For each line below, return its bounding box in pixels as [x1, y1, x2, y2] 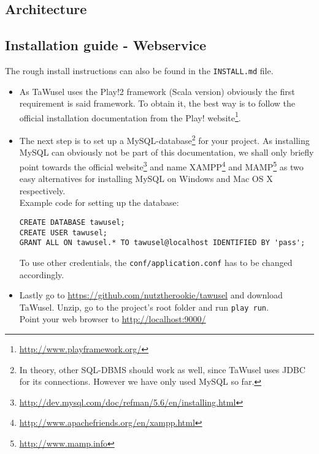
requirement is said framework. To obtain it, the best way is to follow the [19, 97, 296, 110]
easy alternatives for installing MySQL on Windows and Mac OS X [19, 172, 273, 185]
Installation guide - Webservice [5, 36, 207, 55]
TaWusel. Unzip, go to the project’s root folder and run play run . [19, 300, 269, 313]
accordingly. [19, 268, 64, 281]
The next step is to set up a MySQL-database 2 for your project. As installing [19, 132, 310, 146]
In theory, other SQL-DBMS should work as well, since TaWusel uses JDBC [19, 363, 306, 376]
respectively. [19, 184, 66, 197]
